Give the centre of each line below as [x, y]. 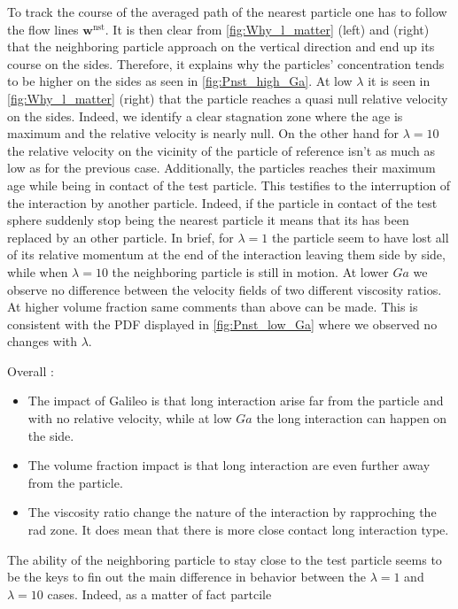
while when [38, 271]
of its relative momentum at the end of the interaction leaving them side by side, [226, 254]
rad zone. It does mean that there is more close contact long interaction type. [238, 530]
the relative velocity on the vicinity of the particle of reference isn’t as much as [221, 150]
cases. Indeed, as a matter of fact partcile [159, 594]
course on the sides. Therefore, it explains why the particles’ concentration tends [226, 63]
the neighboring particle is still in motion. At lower [250, 271]
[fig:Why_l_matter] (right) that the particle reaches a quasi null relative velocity [228, 98]
